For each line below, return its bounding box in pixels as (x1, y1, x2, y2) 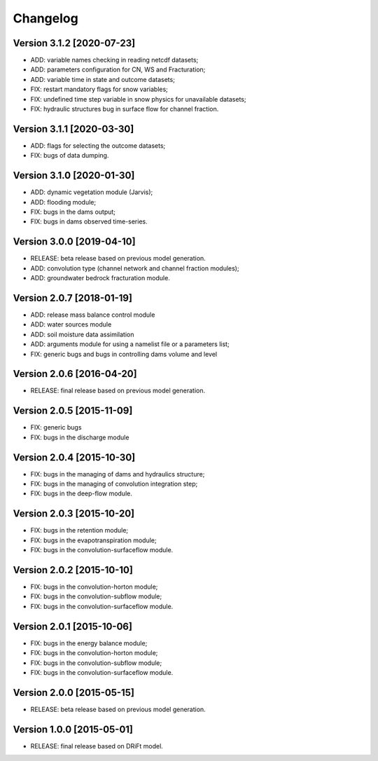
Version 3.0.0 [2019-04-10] (13, 235, 136, 248)
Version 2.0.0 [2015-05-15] (13, 687, 134, 699)
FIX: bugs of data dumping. (30, 151, 109, 160)
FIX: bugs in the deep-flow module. (30, 489, 132, 498)
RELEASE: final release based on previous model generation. (30, 386, 206, 395)
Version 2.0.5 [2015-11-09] (13, 405, 133, 417)
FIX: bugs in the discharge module (30, 433, 129, 441)
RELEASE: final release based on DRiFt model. (30, 741, 164, 750)
